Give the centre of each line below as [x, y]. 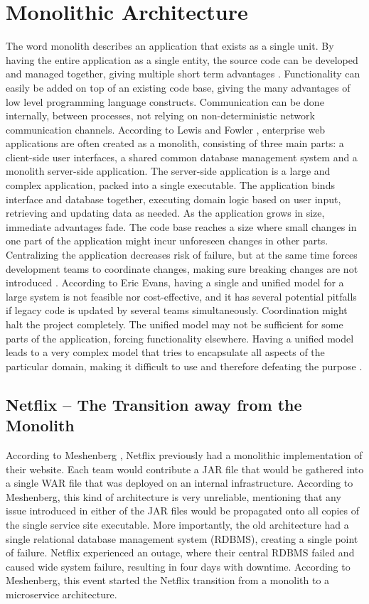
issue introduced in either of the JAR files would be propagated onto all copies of [183, 511]
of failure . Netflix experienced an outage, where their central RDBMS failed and [180, 552]
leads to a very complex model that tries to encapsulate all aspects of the [165, 352]
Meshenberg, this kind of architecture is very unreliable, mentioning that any [173, 496]
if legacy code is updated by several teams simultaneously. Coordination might [177, 310]
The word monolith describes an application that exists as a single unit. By [170, 46]
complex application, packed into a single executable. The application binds [170, 185]
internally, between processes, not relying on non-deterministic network [160, 115]
